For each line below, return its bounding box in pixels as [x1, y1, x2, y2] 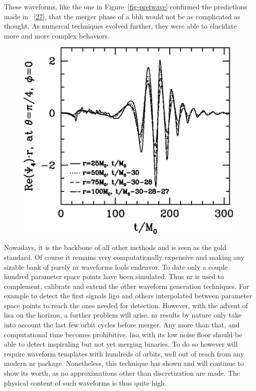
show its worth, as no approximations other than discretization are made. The [4, 368, 240, 378]
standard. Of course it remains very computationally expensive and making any [4, 251, 245, 262]
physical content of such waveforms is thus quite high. [4, 377, 167, 388]
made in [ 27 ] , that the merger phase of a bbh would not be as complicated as [4, 11, 241, 21]
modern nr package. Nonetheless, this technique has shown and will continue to [4, 358, 244, 368]
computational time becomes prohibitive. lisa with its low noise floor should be [4, 329, 242, 339]
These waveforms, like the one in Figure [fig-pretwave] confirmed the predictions [4, 1, 247, 11]
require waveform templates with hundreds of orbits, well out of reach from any [4, 348, 244, 358]
